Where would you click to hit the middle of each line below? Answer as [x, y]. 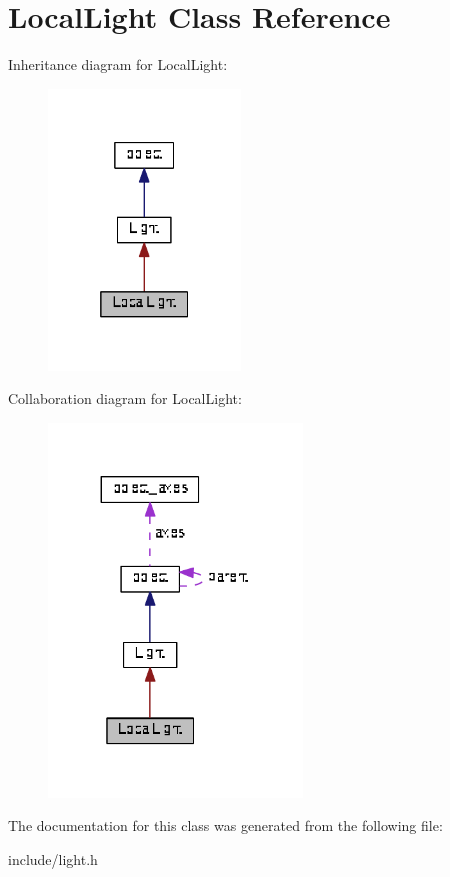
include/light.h [53, 859]
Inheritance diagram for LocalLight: [118, 64]
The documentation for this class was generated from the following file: [225, 825]
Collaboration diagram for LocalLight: [125, 398]
